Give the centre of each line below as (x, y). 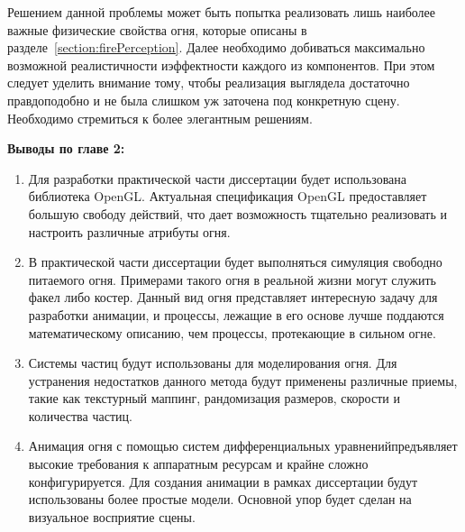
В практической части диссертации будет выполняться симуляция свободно (235, 262)
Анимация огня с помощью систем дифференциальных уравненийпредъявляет (243, 446)
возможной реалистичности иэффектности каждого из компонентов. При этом (221, 64)
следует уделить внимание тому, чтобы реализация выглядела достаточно (209, 83)
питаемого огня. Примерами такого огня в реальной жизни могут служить (232, 279)
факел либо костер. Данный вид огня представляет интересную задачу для (233, 297)
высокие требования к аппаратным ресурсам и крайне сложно (198, 464)
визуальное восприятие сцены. (112, 516)
